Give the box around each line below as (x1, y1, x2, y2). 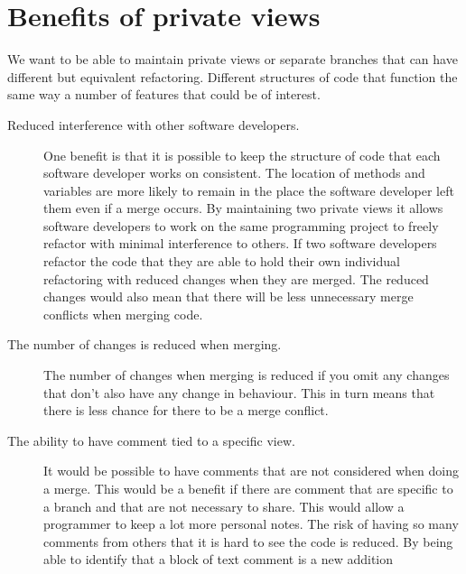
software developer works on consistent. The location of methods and (43, 163, 425, 182)
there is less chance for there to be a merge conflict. (43, 401, 329, 420)
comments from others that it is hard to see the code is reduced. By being (43, 532, 453, 551)
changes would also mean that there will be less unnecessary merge (43, 287, 414, 306)
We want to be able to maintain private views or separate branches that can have (7, 50, 458, 69)
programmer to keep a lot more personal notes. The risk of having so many (43, 514, 459, 533)
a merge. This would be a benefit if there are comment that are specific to (43, 479, 453, 497)
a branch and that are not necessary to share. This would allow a (43, 496, 405, 515)
